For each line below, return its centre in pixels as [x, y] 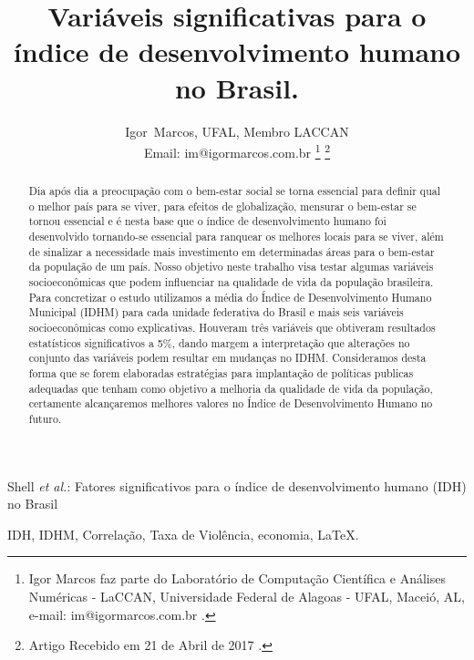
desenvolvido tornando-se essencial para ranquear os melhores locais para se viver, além [236, 237]
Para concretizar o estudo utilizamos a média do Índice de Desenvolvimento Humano [230, 297]
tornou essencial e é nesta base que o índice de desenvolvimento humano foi [207, 221]
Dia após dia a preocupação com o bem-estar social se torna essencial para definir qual [235, 191]
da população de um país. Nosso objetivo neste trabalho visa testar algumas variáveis [231, 267]
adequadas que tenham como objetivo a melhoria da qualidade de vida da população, [231, 388]
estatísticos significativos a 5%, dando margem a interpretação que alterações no [219, 342]
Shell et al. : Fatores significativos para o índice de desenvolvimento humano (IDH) [237, 485]
